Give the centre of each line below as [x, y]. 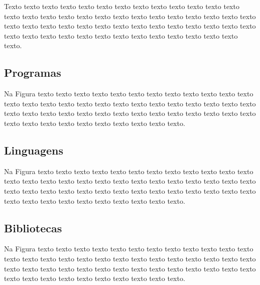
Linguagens [34, 150]
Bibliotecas [33, 228]
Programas [33, 73]
